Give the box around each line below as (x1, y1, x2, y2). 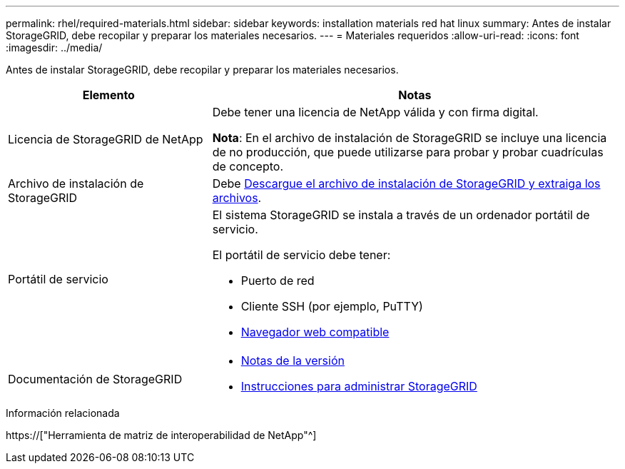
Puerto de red (240, 273, 315, 288)
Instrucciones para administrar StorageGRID (240, 379, 477, 393)
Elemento (82, 88, 135, 102)
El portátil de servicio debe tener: (212, 248, 391, 262)
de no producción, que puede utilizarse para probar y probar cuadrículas (212, 145, 604, 159)
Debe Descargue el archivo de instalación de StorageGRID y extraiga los (212, 176, 601, 191)
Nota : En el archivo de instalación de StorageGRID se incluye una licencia (212, 131, 607, 145)
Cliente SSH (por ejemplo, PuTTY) (240, 299, 423, 313)
